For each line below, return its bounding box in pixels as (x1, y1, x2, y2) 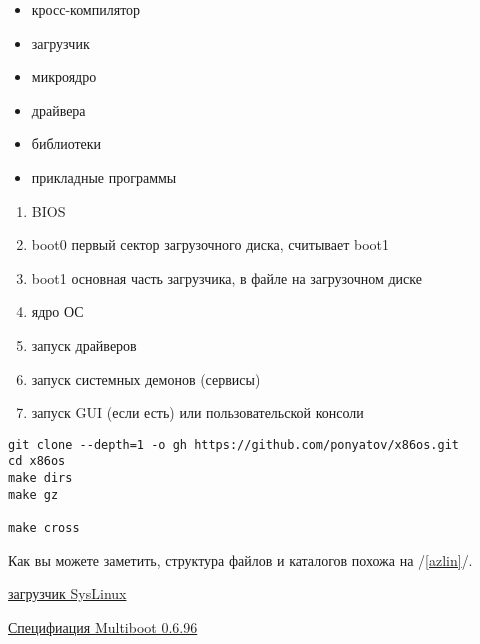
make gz (8, 487, 59, 502)
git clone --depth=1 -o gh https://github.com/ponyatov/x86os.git (8, 437, 460, 452)
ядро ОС (31, 301, 84, 322)
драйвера (31, 99, 86, 120)
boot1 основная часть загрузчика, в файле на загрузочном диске (31, 267, 422, 288)
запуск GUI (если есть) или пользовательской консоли (31, 402, 364, 423)
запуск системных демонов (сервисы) (31, 368, 261, 389)
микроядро (31, 66, 97, 87)
